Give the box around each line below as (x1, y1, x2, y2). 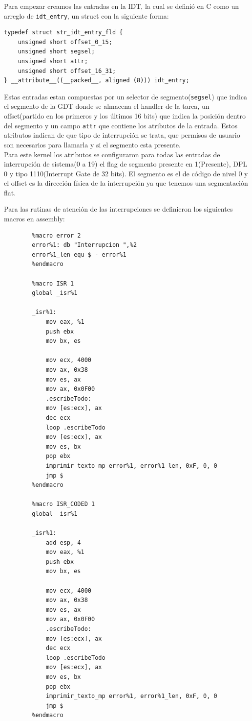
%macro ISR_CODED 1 (32, 501, 95, 508)
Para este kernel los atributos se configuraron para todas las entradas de (4, 149, 220, 159)
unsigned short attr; (18, 58, 88, 65)
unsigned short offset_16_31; (18, 67, 116, 74)
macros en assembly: (4, 214, 65, 224)
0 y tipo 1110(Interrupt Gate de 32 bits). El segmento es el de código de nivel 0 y (4, 168, 248, 178)
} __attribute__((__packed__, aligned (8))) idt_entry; (4, 77, 189, 84)
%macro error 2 (32, 232, 81, 239)
